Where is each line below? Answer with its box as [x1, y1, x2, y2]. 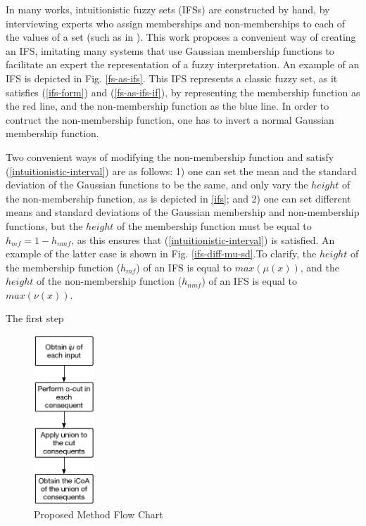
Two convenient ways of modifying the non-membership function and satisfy [6, 149, 334, 164]
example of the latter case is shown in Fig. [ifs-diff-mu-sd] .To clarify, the [6, 246, 317, 261]
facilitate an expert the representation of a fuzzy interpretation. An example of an [6, 57, 360, 72]
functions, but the [6, 218, 83, 233]
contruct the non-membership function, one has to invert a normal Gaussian [6, 112, 334, 127]
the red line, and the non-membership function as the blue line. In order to [6, 98, 329, 113]
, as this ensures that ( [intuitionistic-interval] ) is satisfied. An [71, 232, 335, 247]
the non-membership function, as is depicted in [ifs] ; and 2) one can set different [6, 191, 351, 205]
